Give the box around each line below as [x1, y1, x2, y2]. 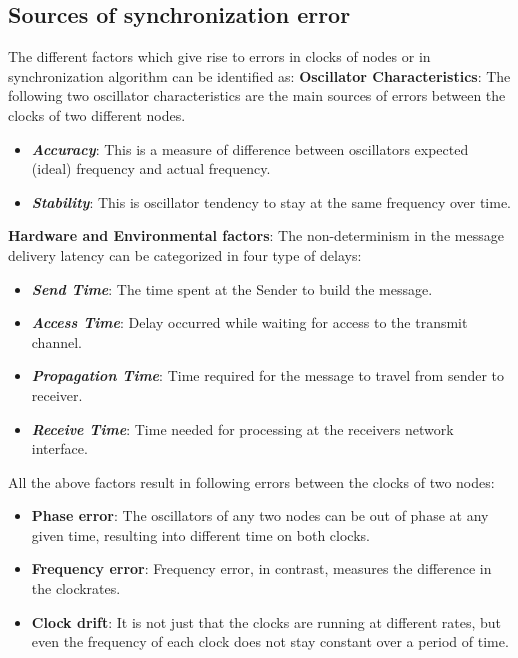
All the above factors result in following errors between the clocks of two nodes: [8, 471, 495, 492]
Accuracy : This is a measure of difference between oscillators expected [31, 138, 469, 159]
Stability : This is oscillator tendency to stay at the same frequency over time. [31, 191, 512, 212]
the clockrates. [31, 578, 121, 599]
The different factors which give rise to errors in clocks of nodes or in [8, 46, 431, 67]
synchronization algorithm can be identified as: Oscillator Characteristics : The [8, 65, 511, 86]
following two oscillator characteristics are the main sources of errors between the [8, 85, 506, 106]
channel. [31, 331, 82, 352]
